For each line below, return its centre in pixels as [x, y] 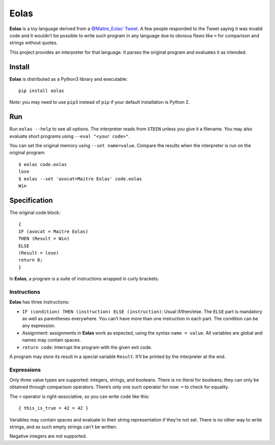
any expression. [39, 326]
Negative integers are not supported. [48, 436]
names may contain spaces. [51, 340]
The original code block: [35, 213]
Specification [31, 200]
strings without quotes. [34, 43]
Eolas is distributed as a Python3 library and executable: [69, 79]
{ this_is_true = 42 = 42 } [53, 408]
